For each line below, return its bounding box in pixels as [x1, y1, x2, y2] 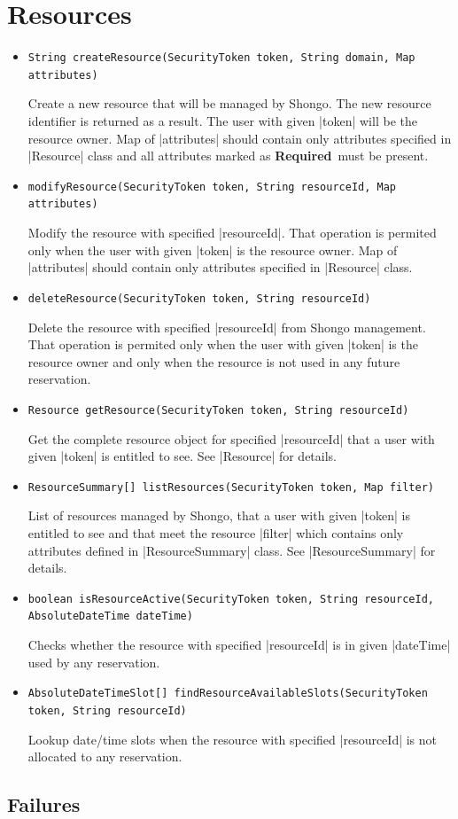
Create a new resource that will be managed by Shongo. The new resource [27, 94, 431, 113]
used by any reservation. [27, 652, 160, 671]
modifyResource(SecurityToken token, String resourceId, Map [27, 180, 397, 193]
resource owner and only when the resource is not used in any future [27, 352, 400, 370]
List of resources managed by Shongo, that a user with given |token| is [27, 506, 410, 525]
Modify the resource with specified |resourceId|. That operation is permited [27, 223, 437, 242]
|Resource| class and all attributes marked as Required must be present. [27, 146, 429, 165]
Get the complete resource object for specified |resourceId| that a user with [27, 429, 435, 448]
